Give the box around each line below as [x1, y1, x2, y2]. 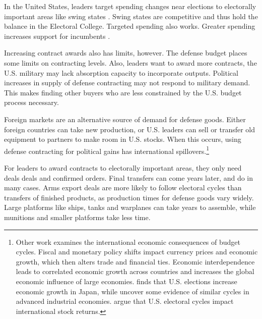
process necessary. [4, 97, 59, 108]
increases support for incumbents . [4, 30, 110, 41]
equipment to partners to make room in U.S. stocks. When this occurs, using [4, 134, 241, 144]
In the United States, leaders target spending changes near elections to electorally [4, 1, 256, 11]
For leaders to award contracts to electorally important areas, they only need [4, 162, 242, 173]
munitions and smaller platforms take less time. [4, 211, 151, 222]
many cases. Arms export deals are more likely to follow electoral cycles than [4, 182, 242, 193]
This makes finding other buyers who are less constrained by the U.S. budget [4, 87, 242, 97]
